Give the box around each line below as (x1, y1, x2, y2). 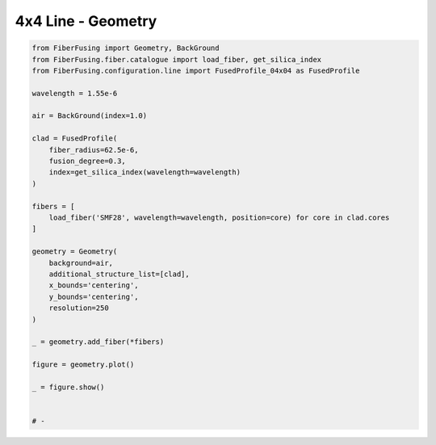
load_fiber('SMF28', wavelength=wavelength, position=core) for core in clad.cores (48, 213, 390, 222)
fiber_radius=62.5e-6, (48, 145, 139, 154)
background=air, (48, 258, 113, 267)
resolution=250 (48, 304, 109, 313)
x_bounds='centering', (48, 281, 139, 290)
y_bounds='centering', (48, 292, 139, 301)
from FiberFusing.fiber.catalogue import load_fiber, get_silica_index (31, 55, 322, 64)
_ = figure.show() (31, 382, 105, 392)
